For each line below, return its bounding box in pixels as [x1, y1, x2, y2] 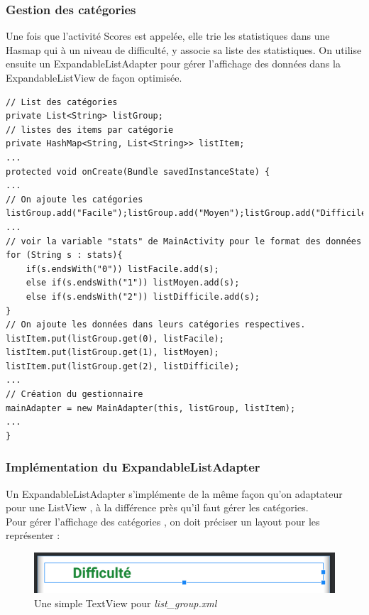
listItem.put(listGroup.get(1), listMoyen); [6, 347, 219, 358]
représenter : [6, 528, 60, 543]
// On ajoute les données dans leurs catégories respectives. [6, 320, 306, 330]
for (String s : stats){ [6, 250, 123, 261]
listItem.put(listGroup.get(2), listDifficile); [6, 361, 240, 371]
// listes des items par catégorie [6, 124, 174, 135]
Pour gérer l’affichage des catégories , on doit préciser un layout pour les [6, 513, 320, 528]
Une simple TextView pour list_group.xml [34, 595, 217, 610]
